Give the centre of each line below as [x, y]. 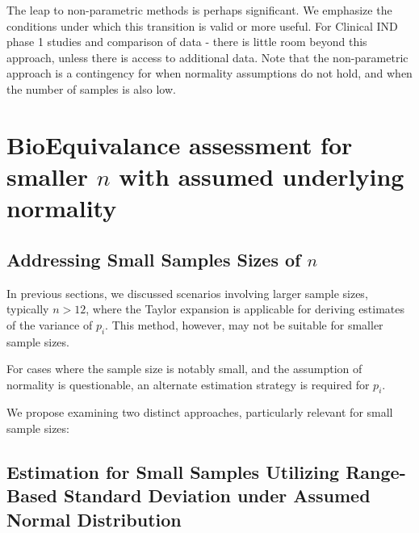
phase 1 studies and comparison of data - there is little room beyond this [187, 42]
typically [28, 309]
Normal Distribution [94, 519]
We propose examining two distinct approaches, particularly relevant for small [200, 412]
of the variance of [50, 324]
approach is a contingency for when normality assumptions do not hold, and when [209, 73]
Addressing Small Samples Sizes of [154, 259]
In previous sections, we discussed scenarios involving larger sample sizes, [187, 293]
